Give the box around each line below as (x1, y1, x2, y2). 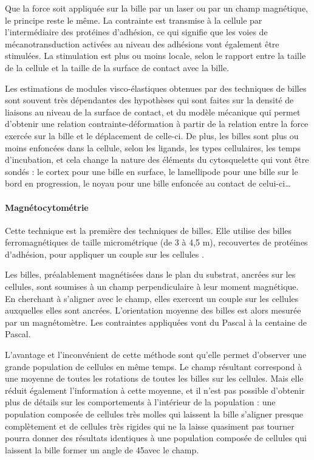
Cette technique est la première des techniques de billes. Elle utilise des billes (5, 224, 292, 236)
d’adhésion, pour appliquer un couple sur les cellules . (5, 247, 204, 260)
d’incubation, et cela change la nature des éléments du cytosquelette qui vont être (5, 153, 309, 166)
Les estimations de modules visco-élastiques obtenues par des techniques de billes (5, 81, 307, 94)
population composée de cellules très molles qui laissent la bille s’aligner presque (5, 408, 304, 421)
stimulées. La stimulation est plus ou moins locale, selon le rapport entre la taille (5, 49, 306, 62)
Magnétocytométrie (5, 201, 89, 213)
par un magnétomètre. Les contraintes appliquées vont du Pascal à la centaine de (5, 315, 307, 328)
